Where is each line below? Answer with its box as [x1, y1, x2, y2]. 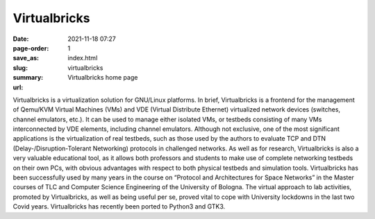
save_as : [12, 54, 40, 62]
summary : [12, 73, 44, 82]
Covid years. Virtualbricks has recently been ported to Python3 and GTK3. [12, 202, 226, 211]
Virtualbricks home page [67, 73, 138, 82]
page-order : [12, 44, 49, 52]
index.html [67, 54, 98, 62]
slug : [12, 63, 28, 72]
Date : [12, 35, 29, 43]
